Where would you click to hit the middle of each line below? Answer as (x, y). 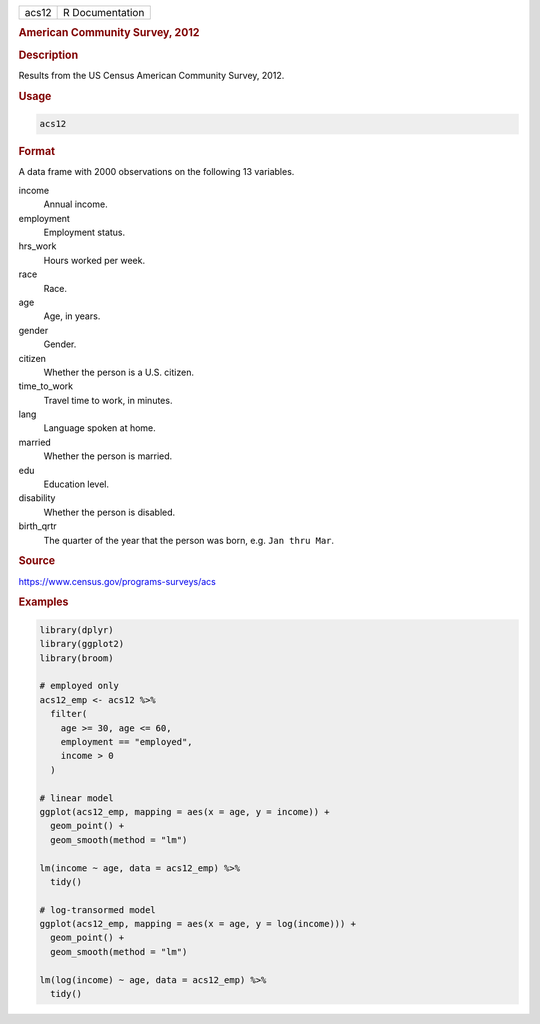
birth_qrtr (37, 526)
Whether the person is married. (108, 456)
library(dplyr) (76, 629)
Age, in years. (72, 316)
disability (37, 498)
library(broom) (76, 658)
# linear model (76, 798)
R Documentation (104, 12)
